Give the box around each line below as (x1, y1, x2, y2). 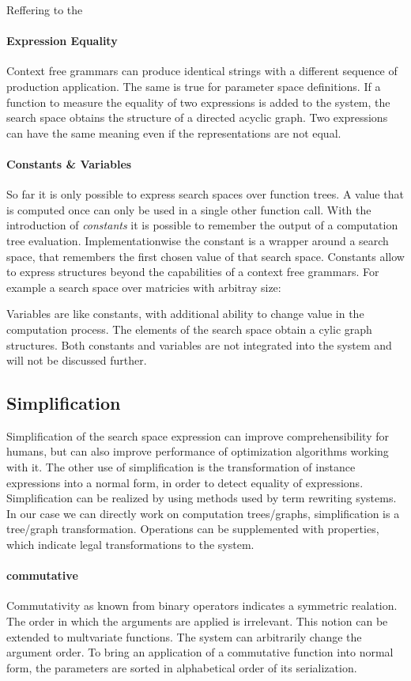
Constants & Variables (6, 155, 132, 172)
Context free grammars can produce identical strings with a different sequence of (6, 62, 398, 79)
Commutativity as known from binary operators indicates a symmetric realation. (6, 597, 398, 614)
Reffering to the (6, 2, 83, 17)
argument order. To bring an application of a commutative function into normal (6, 644, 394, 660)
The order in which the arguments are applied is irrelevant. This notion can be (6, 613, 388, 630)
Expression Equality (6, 32, 118, 49)
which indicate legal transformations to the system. (6, 536, 255, 553)
